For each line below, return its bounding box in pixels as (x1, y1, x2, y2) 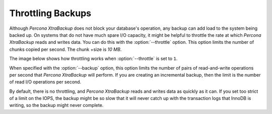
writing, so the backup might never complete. (9, 102, 104, 108)
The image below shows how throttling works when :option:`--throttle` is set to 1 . (9, 55, 178, 62)
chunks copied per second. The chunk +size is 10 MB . (9, 46, 122, 52)
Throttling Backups (9, 8, 92, 19)
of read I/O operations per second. (9, 79, 82, 85)
